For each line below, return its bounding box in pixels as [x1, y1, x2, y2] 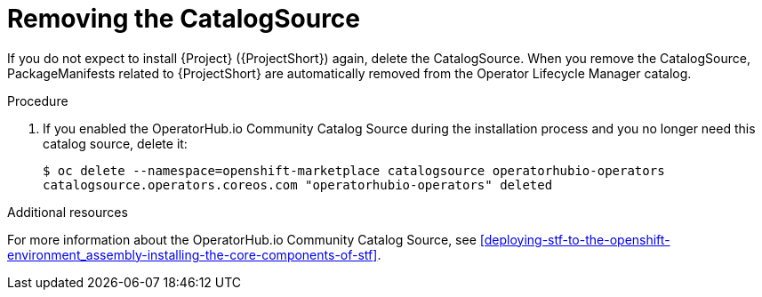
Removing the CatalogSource [7, 4, 361, 34]
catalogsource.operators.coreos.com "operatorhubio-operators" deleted [43, 177, 553, 192]
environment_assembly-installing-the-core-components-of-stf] [7, 246, 378, 262]
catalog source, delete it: [43, 135, 188, 151]
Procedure [7, 92, 68, 108]
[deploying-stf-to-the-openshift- [479, 231, 670, 247]
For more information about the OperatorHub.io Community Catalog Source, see [7, 231, 477, 247]
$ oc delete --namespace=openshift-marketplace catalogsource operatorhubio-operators [43, 163, 665, 178]
